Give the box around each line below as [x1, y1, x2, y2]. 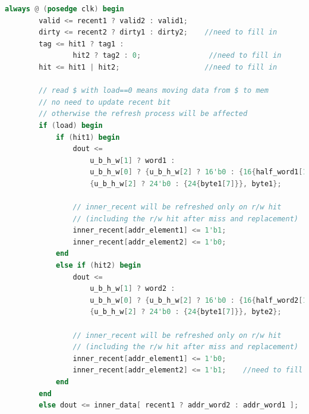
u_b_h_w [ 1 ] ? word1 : [90, 156, 175, 165]
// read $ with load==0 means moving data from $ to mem [39, 86, 269, 95]
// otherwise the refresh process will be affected [39, 109, 248, 118]
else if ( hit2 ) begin [55, 261, 141, 270]
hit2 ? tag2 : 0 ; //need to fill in [72, 51, 282, 60]
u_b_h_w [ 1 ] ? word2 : [90, 284, 175, 293]
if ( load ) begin [39, 121, 103, 130]
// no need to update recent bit [39, 98, 171, 106]
